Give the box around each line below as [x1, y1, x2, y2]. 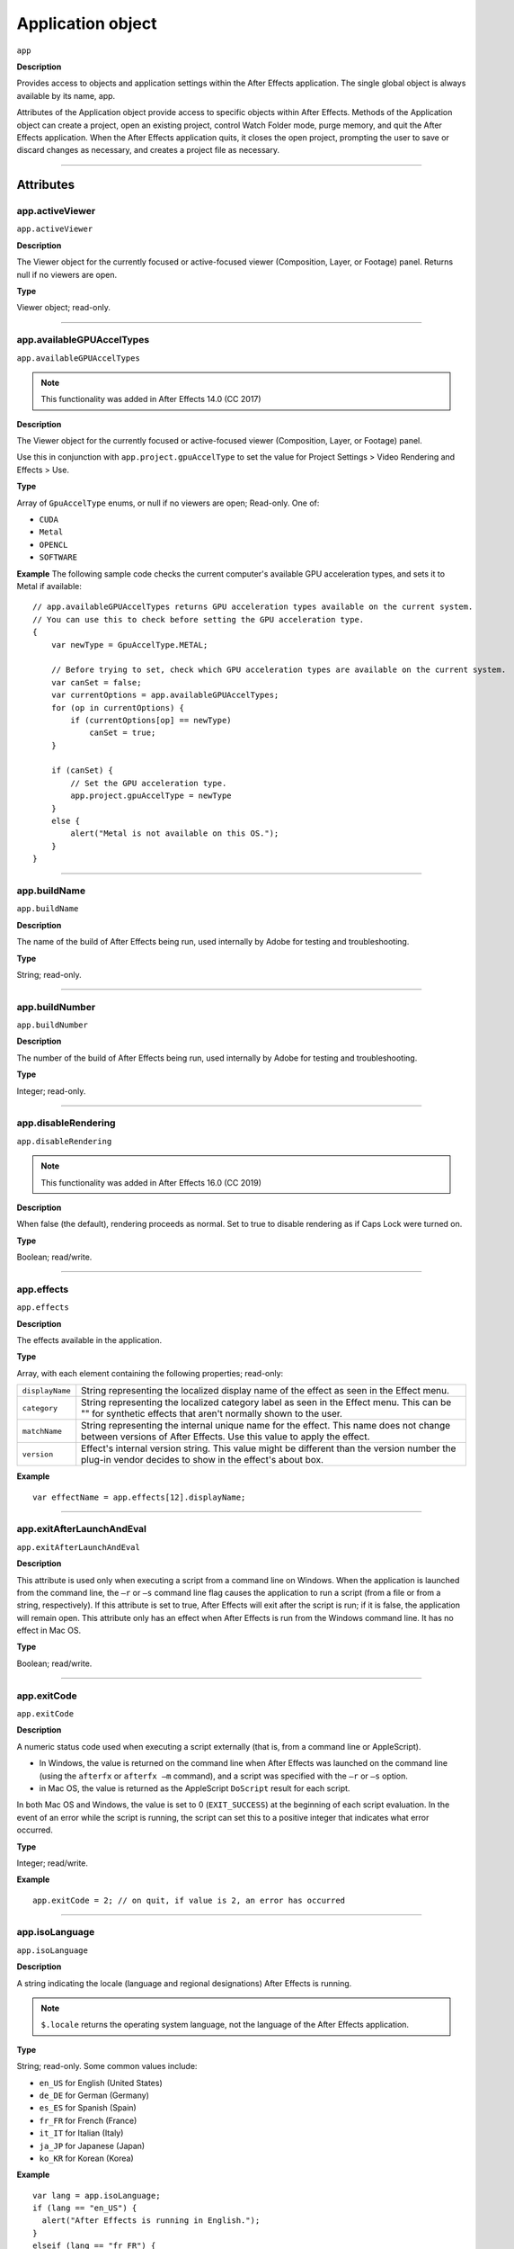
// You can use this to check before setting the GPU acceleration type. [32, 614, 365, 624]
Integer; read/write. [16, 1858, 89, 1868]
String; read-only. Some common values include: [16, 2061, 198, 2072]
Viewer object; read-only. [16, 302, 111, 313]
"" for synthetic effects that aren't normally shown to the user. [81, 1408, 343, 1420]
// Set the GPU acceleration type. [70, 778, 227, 788]
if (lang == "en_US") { [32, 2203, 137, 2213]
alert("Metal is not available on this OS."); [70, 829, 279, 838]
